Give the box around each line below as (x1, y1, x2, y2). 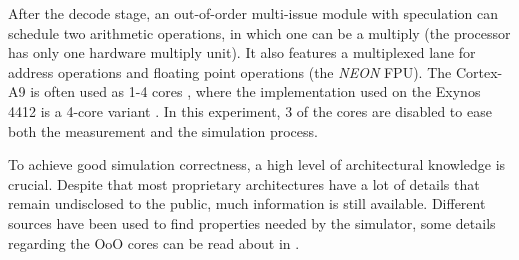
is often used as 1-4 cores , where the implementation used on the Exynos (30, 81, 481, 102)
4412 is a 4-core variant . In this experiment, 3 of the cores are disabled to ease (8, 100, 492, 121)
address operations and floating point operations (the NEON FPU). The (8, 61, 452, 82)
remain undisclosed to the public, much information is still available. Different (8, 193, 486, 214)
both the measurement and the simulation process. (8, 120, 318, 141)
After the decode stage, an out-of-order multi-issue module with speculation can (8, 3, 499, 23)
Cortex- (455, 61, 503, 82)
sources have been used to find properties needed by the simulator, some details (8, 212, 496, 233)
